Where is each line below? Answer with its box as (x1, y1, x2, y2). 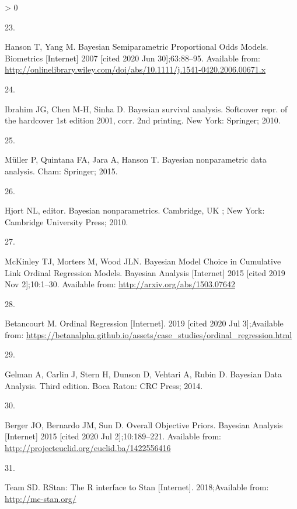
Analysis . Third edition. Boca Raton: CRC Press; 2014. (5, 379, 203, 391)
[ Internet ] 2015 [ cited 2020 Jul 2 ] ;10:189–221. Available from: (5, 430, 221, 442)
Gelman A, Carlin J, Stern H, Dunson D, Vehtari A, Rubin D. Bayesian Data (5, 368, 282, 380)
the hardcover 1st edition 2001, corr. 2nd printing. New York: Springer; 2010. (5, 114, 281, 126)
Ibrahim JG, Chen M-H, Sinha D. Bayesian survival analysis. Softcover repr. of (5, 102, 288, 115)
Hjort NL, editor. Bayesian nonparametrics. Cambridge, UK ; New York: (5, 204, 265, 216)
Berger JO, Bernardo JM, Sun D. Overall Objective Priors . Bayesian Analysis (5, 418, 283, 431)
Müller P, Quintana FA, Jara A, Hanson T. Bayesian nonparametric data (5, 153, 267, 166)
